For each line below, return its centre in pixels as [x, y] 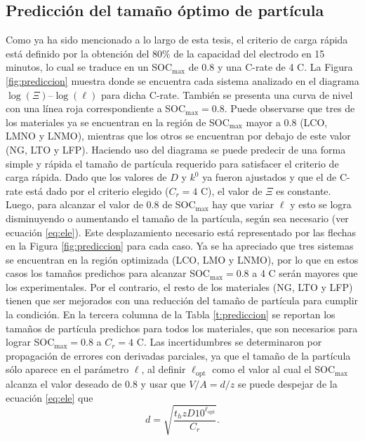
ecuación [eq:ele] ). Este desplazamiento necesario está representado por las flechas [181, 232]
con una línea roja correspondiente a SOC [96, 108]
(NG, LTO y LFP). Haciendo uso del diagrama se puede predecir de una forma [176, 149]
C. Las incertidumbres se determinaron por [229, 342]
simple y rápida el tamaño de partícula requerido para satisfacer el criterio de [172, 163]
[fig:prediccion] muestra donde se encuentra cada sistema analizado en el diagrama [182, 80]
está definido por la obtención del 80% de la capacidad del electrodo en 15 [165, 53]
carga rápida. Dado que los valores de [86, 177]
